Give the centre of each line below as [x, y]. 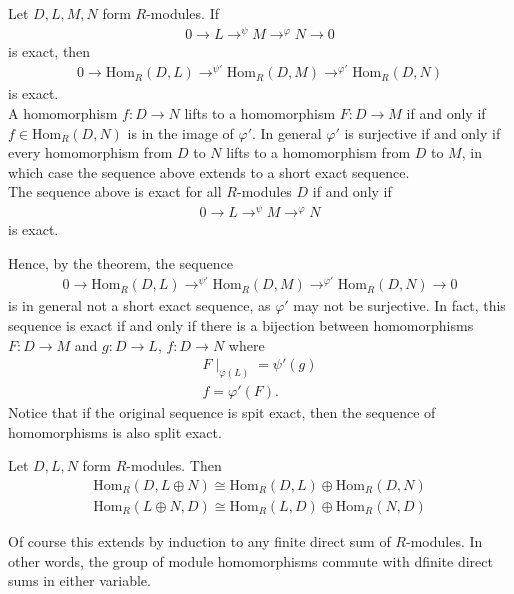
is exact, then [49, 50]
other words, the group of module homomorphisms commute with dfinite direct [250, 560]
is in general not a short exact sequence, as [139, 305]
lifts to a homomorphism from [318, 152]
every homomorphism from [90, 152]
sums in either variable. [79, 580]
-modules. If [182, 13]
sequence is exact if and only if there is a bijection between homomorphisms [241, 324]
